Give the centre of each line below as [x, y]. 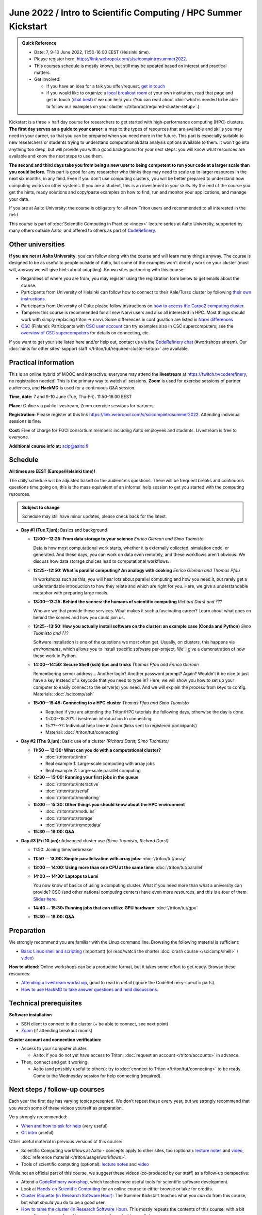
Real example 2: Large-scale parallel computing [93, 770]
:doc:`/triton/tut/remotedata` [74, 825]
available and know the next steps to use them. [56, 156]
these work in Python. [55, 656]
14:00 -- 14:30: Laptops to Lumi [66, 876]
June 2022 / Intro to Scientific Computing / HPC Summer [125, 13]
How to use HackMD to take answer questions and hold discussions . [90, 989]
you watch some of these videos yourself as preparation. [66, 1108]
